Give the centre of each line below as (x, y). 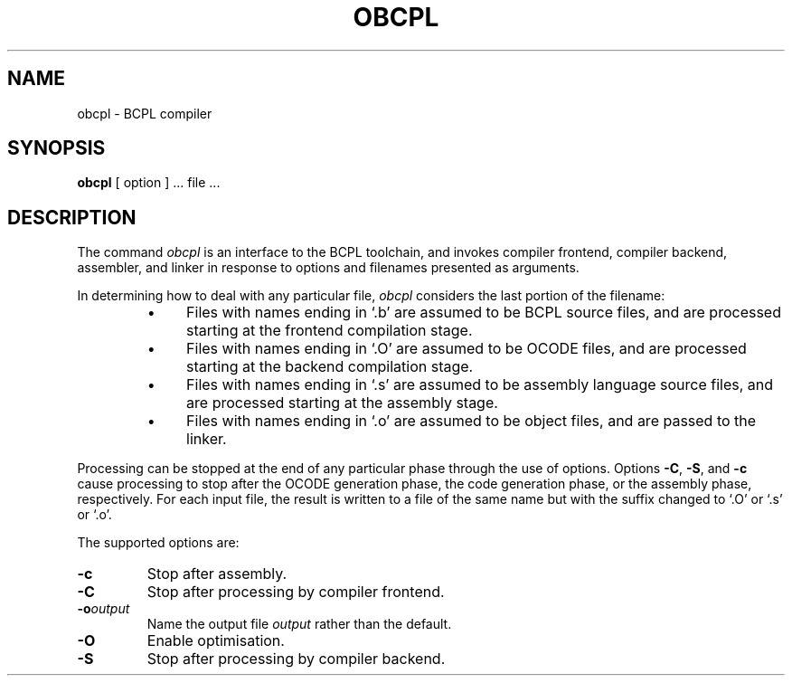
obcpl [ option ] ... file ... (149, 183)
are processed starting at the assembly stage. (342, 403)
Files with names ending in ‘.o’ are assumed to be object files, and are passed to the (471, 421)
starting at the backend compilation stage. (330, 367)
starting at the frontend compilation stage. (330, 331)
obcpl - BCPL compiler (145, 113)
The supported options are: (158, 543)
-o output (104, 609)
